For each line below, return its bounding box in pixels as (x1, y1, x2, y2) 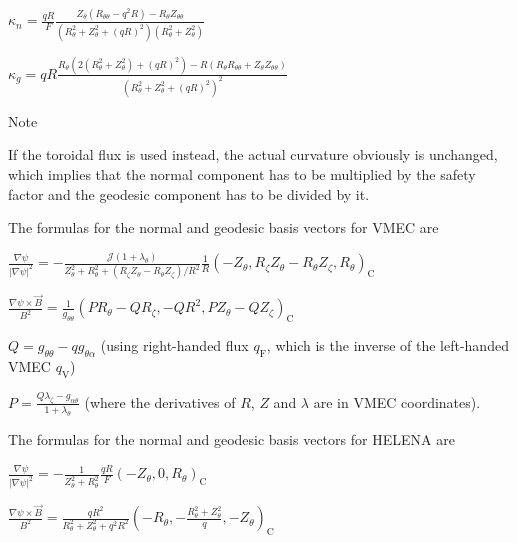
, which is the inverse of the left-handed (266, 335, 509, 356)
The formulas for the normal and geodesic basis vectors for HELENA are (8, 428, 455, 449)
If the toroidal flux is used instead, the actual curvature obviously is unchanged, (8, 144, 498, 165)
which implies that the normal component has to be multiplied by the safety (8, 164, 476, 184)
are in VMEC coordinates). (313, 391, 481, 412)
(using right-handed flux (100, 335, 249, 356)
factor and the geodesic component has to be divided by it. (8, 183, 370, 204)
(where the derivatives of (84, 391, 236, 412)
